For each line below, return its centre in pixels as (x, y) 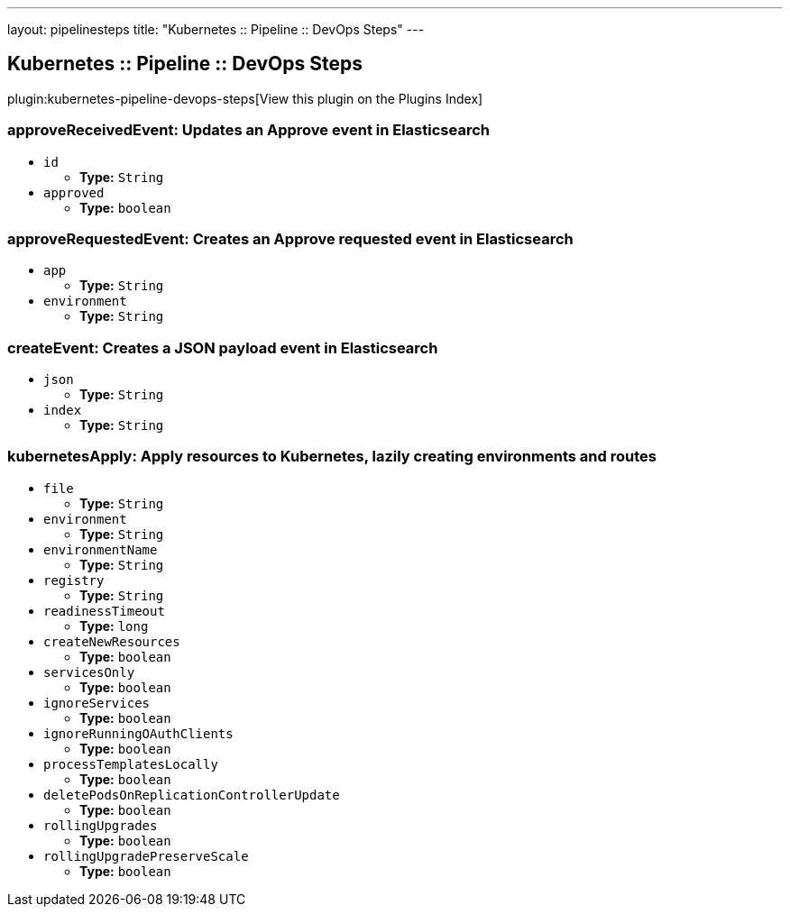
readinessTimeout (104, 611)
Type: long (114, 626)
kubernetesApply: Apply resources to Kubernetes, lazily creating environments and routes (332, 457)
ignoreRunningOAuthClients (138, 733)
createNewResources (112, 641)
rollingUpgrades (101, 825)
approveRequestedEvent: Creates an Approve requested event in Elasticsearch (290, 238)
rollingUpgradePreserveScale (146, 856)
